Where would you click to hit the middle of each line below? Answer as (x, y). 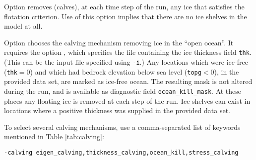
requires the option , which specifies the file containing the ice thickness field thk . (128, 52)
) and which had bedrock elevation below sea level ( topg (116, 71)
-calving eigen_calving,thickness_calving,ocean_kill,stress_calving (121, 152)
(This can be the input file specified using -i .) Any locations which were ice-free (126, 62)
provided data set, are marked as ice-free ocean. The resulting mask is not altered (128, 81)
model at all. (23, 26)
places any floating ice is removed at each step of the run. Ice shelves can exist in (127, 100)
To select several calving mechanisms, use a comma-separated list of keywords (122, 127)
